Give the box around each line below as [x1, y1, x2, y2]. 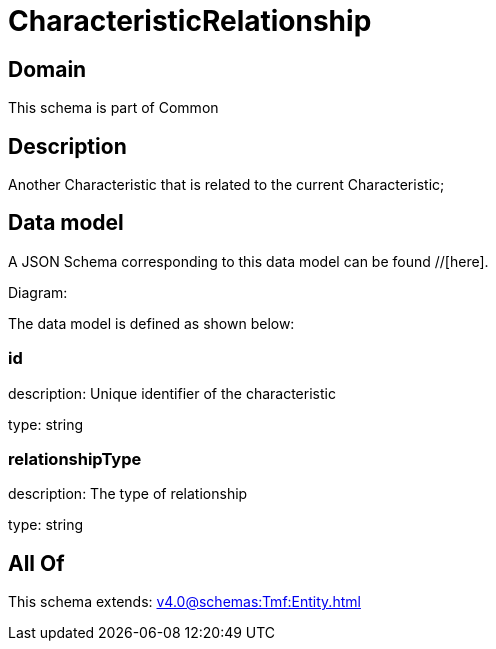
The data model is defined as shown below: [8, 314, 295, 332]
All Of [8, 550, 65, 576]
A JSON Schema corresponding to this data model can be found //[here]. [8, 252, 489, 270]
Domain [8, 56, 87, 82]
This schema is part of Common [8, 99, 219, 117]
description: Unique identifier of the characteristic [8, 384, 336, 402]
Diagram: [8, 283, 68, 301]
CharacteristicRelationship [8, 4, 372, 38]
